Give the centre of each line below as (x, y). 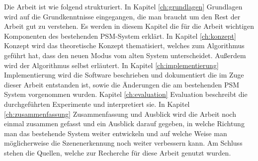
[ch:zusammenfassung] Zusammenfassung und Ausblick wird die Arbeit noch (120, 114)
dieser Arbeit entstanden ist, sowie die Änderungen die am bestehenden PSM (122, 84)
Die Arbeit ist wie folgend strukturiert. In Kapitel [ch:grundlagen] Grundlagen (123, 6)
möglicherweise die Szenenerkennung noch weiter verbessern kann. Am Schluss (123, 143)
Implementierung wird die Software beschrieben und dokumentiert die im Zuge (124, 75)
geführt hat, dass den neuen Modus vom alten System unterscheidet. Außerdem (125, 55)
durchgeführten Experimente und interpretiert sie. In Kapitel (97, 104)
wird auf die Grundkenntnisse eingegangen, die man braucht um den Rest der (122, 16)
